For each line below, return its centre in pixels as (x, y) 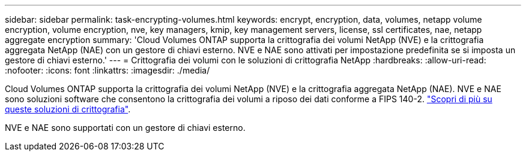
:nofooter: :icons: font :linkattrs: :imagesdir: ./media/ (107, 70)
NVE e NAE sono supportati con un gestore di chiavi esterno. (125, 128)
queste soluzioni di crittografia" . (68, 109)
